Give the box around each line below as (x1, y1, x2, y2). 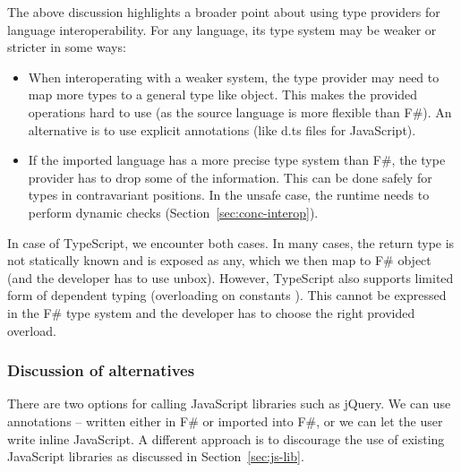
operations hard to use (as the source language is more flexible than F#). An (28, 102, 452, 121)
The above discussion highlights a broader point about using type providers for (7, 3, 440, 21)
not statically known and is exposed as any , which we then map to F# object (7, 251, 431, 270)
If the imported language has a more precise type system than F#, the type (28, 150, 446, 169)
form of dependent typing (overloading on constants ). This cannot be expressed (7, 286, 447, 305)
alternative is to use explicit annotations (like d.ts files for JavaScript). (28, 120, 416, 139)
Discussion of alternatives (7, 359, 195, 382)
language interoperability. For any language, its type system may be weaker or (7, 20, 437, 39)
